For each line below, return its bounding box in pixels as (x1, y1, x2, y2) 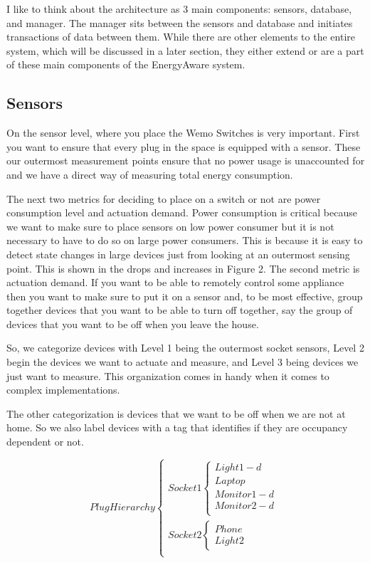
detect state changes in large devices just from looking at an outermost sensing (6, 246, 350, 261)
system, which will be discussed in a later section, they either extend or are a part (6, 43, 364, 58)
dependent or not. (6, 434, 84, 449)
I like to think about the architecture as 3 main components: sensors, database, (6, 1, 352, 16)
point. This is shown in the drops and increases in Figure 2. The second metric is (6, 261, 360, 275)
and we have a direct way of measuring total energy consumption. (6, 167, 293, 181)
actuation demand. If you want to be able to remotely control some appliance (6, 275, 344, 290)
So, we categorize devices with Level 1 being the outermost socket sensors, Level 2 (6, 340, 364, 355)
